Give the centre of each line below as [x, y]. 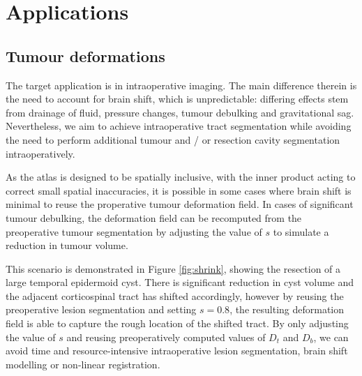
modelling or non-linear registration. [83, 364]
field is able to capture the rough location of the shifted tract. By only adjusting [177, 323]
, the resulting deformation [287, 309]
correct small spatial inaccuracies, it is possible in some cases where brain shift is [179, 190]
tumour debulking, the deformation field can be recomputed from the [154, 217]
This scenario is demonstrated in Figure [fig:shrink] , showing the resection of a [173, 268]
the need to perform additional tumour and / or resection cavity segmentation [173, 139]
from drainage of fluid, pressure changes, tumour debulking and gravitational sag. [180, 112]
